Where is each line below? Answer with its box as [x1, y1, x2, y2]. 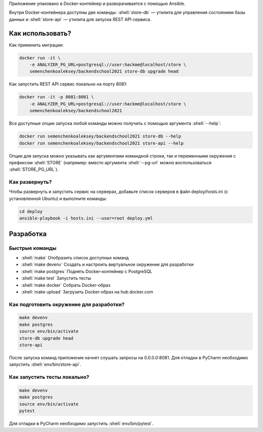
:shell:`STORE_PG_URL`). [9, 166, 58, 173]
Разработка [9, 230, 47, 238]
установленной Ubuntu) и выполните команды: [9, 196, 107, 201]
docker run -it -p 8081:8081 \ [19, 94, 94, 100]
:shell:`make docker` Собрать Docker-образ [21, 282, 111, 288]
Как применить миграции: [9, 42, 64, 48]
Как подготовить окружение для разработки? [9, 301, 125, 308]
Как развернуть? [9, 178, 52, 185]
